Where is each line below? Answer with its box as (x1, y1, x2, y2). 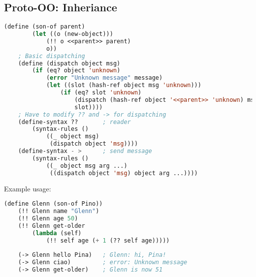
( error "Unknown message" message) (46, 74, 163, 82)
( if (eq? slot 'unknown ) (60, 89, 142, 96)
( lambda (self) (32, 229, 82, 237)
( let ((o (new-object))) (32, 31, 113, 38)
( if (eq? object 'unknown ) (32, 67, 121, 74)
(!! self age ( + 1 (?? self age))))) (46, 237, 170, 244)
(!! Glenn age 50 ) (18, 215, 78, 222)
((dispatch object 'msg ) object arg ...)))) (50, 169, 198, 177)
